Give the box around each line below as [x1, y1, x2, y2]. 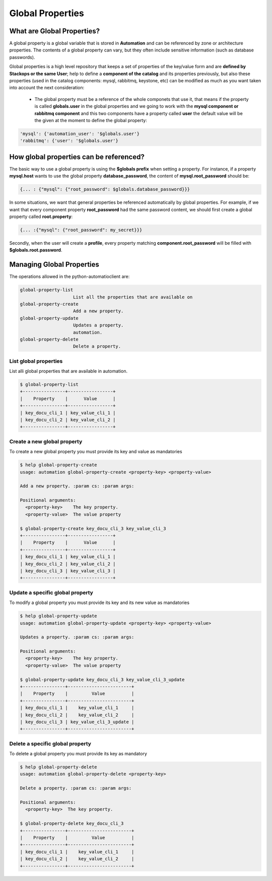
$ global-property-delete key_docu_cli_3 [20, 820, 124, 827]
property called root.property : [9, 213, 73, 219]
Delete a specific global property [9, 740, 92, 747]
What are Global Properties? [9, 27, 100, 35]
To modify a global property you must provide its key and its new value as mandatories [9, 599, 190, 605]
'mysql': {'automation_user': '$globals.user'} [20, 131, 140, 136]
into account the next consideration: [9, 85, 85, 91]
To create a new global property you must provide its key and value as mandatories [9, 449, 182, 455]
